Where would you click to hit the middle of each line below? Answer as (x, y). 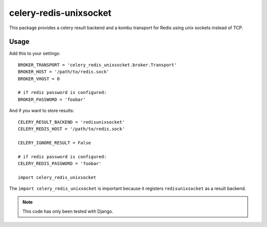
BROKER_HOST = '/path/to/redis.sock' (64, 72)
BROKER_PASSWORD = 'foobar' (52, 99)
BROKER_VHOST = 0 (39, 79)
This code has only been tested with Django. (68, 211)
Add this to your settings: (35, 53)
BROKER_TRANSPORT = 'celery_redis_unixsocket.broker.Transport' (98, 65)
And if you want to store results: (42, 111)
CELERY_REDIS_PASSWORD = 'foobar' (60, 163)
